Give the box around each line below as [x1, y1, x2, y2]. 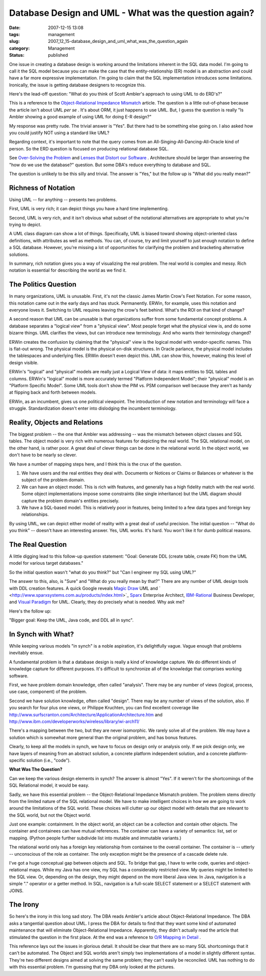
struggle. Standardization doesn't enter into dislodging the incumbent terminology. [9, 405, 177, 411]
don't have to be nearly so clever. [9, 452, 77, 458]
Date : [9, 25, 21, 31]
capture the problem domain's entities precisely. [21, 498, 120, 504]
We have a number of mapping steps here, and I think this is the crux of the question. [9, 461, 182, 467]
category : [9, 45, 30, 51]
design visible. [9, 360, 39, 365]
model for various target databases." [9, 560, 84, 566]
